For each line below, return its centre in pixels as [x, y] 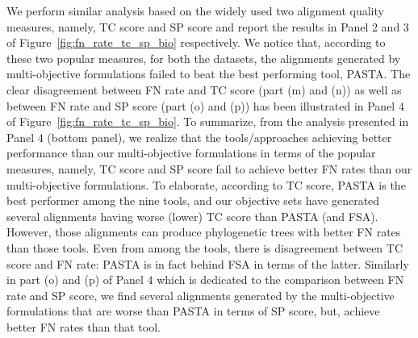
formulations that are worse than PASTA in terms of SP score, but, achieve [193, 311]
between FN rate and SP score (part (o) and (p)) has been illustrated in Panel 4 [205, 105]
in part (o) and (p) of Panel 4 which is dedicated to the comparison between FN [205, 280]
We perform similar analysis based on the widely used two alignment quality [195, 10]
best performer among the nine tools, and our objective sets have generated [193, 200]
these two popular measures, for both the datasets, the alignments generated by [204, 58]
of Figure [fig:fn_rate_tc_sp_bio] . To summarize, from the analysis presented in [208, 121]
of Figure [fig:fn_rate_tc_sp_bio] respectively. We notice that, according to [196, 42]
